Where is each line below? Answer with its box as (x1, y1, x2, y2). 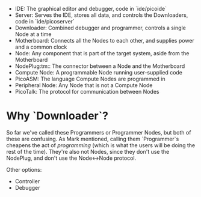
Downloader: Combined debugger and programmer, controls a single (14, 24, 187, 31)
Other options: (6, 166, 42, 173)
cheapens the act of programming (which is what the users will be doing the (6, 141, 196, 149)
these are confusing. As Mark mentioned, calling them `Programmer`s (6, 135, 179, 142)
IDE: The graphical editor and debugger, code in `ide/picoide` (14, 5, 167, 12)
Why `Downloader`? (6, 109, 108, 123)
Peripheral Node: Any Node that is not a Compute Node (14, 82, 153, 89)
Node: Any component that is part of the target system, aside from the (14, 50, 190, 56)
